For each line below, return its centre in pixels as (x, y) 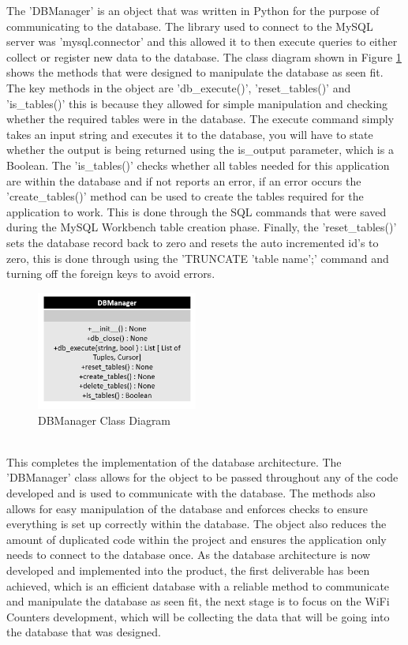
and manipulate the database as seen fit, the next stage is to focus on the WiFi (198, 601)
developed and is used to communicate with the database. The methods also (191, 493)
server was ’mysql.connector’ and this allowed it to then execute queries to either (202, 41)
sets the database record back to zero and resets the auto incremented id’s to (193, 242)
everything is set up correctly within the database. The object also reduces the (197, 524)
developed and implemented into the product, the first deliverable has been (188, 570)
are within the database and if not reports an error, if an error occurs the (184, 180)
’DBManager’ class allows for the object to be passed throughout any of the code (202, 477)
